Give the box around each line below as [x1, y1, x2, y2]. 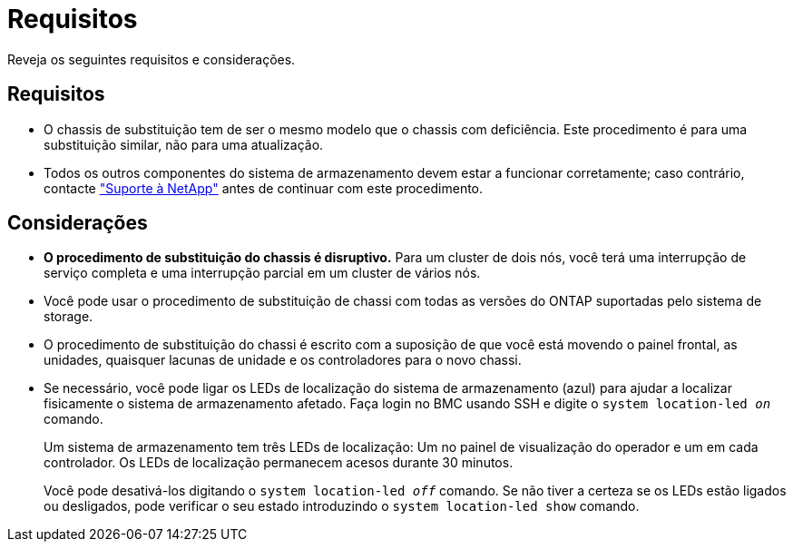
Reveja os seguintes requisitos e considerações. [7, 51, 296, 67]
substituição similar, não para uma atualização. [44, 136, 324, 152]
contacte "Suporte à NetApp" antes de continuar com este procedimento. [44, 180, 484, 196]
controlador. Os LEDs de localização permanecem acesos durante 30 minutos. [44, 455, 514, 471]
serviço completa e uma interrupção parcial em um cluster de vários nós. [44, 265, 481, 281]
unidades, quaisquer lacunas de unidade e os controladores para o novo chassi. [44, 352, 522, 368]
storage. [44, 309, 93, 325]
